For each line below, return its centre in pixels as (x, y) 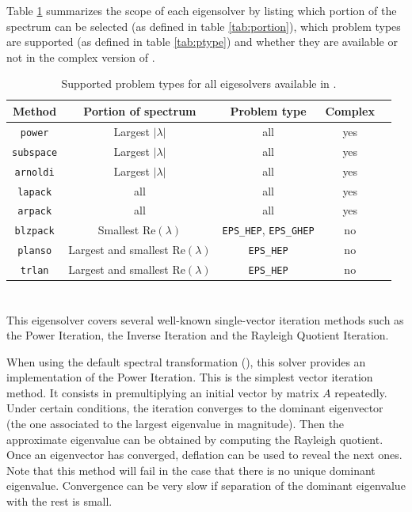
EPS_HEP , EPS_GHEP (268, 230)
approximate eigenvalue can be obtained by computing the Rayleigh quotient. (195, 439)
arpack (35, 212)
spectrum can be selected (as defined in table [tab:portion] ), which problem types (204, 26)
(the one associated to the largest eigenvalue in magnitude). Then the (175, 424)
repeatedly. (361, 392)
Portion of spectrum (140, 110)
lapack (35, 192)
